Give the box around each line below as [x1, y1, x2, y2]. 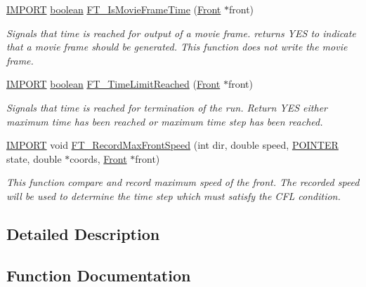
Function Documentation [6, 264, 191, 286]
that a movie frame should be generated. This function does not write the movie [6, 39, 348, 54]
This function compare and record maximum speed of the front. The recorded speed [6, 175, 360, 189]
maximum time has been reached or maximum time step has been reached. [6, 114, 323, 128]
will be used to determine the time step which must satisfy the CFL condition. [6, 188, 341, 203]
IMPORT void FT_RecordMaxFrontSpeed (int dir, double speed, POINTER [6, 138, 339, 152]
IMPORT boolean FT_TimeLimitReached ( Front [6, 76, 221, 91]
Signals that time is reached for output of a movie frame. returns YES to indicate [6, 25, 356, 40]
